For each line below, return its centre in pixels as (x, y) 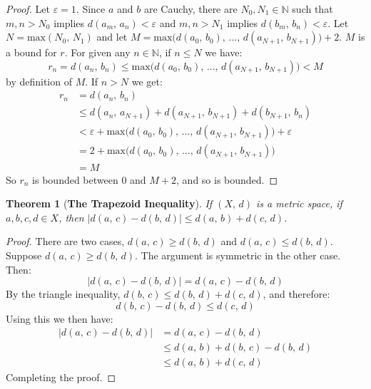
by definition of (39, 81)
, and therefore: (296, 294)
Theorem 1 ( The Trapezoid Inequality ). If (109, 203)
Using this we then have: (60, 318)
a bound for (31, 52)
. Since (91, 9)
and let (112, 37)
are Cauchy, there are (190, 9)
